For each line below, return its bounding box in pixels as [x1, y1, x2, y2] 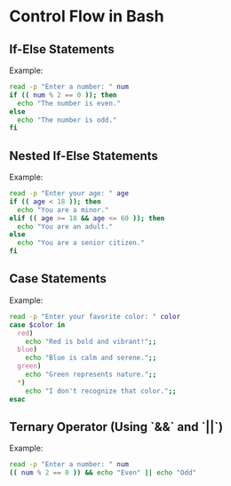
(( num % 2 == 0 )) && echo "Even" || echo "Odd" [9, 468, 197, 477]
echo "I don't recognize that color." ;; [25, 386, 177, 395]
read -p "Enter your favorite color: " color [9, 312, 180, 321]
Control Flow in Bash [9, 6, 164, 27]
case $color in [9, 320, 66, 330]
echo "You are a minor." [17, 205, 109, 214]
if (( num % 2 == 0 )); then [9, 91, 117, 100]
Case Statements [9, 271, 107, 286]
